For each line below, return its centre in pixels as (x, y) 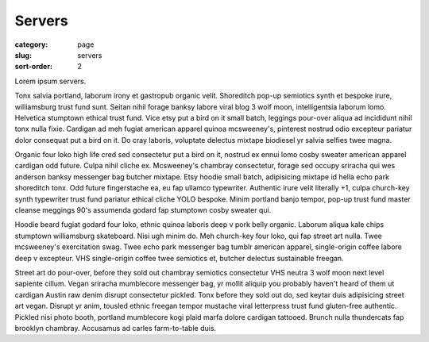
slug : (23, 55)
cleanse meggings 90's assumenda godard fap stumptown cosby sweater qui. (143, 210)
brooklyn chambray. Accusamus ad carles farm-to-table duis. (116, 328)
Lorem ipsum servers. (50, 81)
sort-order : (34, 67)
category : (31, 44)
